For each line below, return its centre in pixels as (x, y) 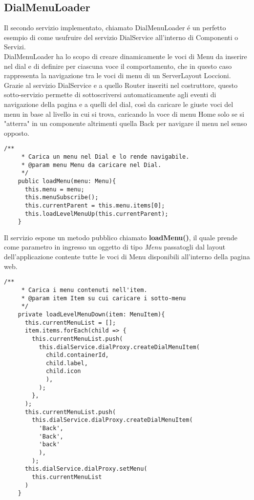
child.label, (67, 363)
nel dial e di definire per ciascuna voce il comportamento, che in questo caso (118, 66)
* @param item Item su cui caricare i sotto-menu (104, 298)
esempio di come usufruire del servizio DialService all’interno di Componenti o (121, 37)
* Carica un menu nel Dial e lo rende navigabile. (105, 156)
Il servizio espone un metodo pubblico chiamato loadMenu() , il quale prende (121, 237)
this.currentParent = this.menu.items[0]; (95, 205)
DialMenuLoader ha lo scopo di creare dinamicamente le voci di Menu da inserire (126, 56)
